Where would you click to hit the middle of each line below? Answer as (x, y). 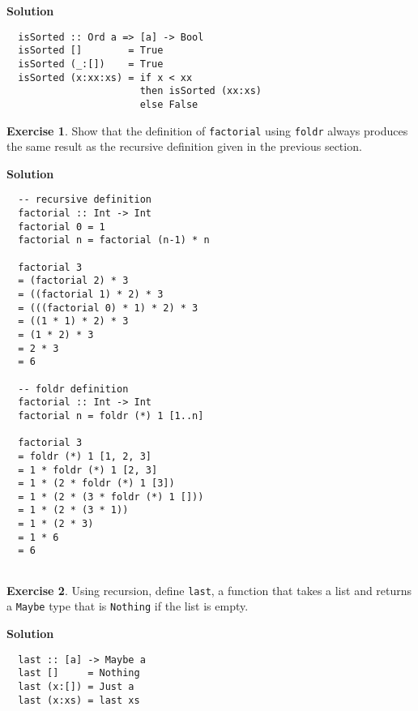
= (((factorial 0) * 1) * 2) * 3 (108, 308)
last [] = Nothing (79, 673)
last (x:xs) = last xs (79, 700)
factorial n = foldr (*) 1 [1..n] (111, 415)
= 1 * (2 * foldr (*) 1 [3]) (96, 484)
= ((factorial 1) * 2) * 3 (91, 294)
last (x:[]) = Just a (76, 686)
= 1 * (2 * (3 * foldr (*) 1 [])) (111, 497)
